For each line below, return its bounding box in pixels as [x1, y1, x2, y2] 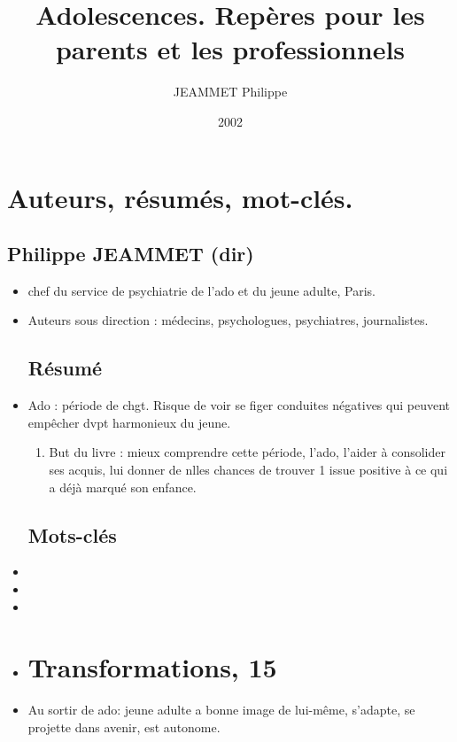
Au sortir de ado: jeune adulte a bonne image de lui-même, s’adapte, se [27, 700, 415, 719]
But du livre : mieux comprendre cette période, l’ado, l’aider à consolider [49, 443, 445, 461]
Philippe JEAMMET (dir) [7, 240, 254, 267]
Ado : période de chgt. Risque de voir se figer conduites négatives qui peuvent [27, 396, 451, 414]
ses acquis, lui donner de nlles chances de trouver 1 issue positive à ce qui [49, 460, 448, 479]
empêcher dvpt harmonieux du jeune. [27, 413, 231, 431]
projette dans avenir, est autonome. [27, 717, 221, 736]
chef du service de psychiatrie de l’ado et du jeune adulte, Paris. [27, 281, 376, 299]
